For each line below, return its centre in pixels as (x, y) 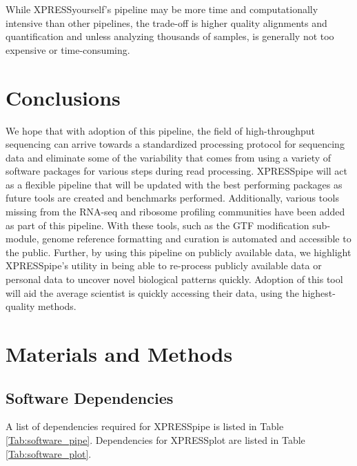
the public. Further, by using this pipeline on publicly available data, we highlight (178, 252)
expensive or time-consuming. (68, 49)
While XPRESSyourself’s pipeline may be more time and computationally (162, 9)
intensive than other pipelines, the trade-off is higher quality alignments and (166, 22)
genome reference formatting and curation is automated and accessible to (197, 239)
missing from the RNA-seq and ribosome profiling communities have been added (175, 212)
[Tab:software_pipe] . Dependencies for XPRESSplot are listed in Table (155, 439)
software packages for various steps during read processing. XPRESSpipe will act (177, 171)
